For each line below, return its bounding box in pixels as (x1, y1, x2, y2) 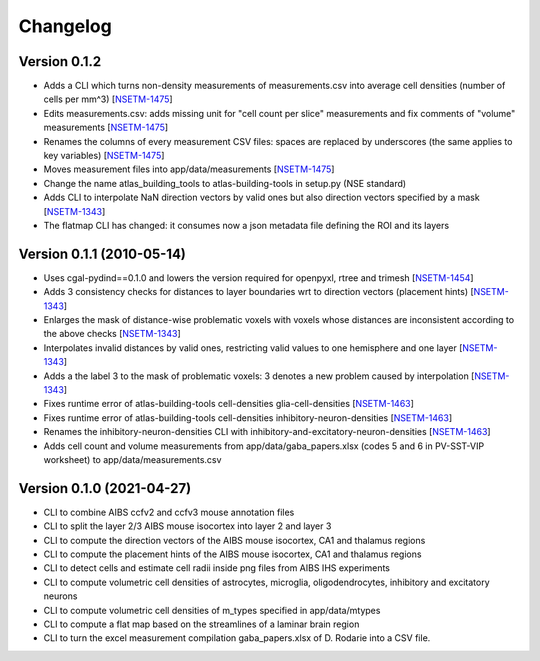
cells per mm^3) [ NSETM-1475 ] (43, 93, 174, 105)
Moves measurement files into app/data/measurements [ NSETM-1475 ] (43, 163, 335, 175)
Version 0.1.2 (18, 53, 102, 70)
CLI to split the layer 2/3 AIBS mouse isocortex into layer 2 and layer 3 (43, 520, 332, 532)
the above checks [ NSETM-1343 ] (43, 328, 181, 340)
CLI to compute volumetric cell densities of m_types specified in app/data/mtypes (43, 604, 381, 616)
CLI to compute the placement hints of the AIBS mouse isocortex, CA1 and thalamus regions (43, 548, 422, 560)
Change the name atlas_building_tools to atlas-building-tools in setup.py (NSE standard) (43, 177, 407, 189)
